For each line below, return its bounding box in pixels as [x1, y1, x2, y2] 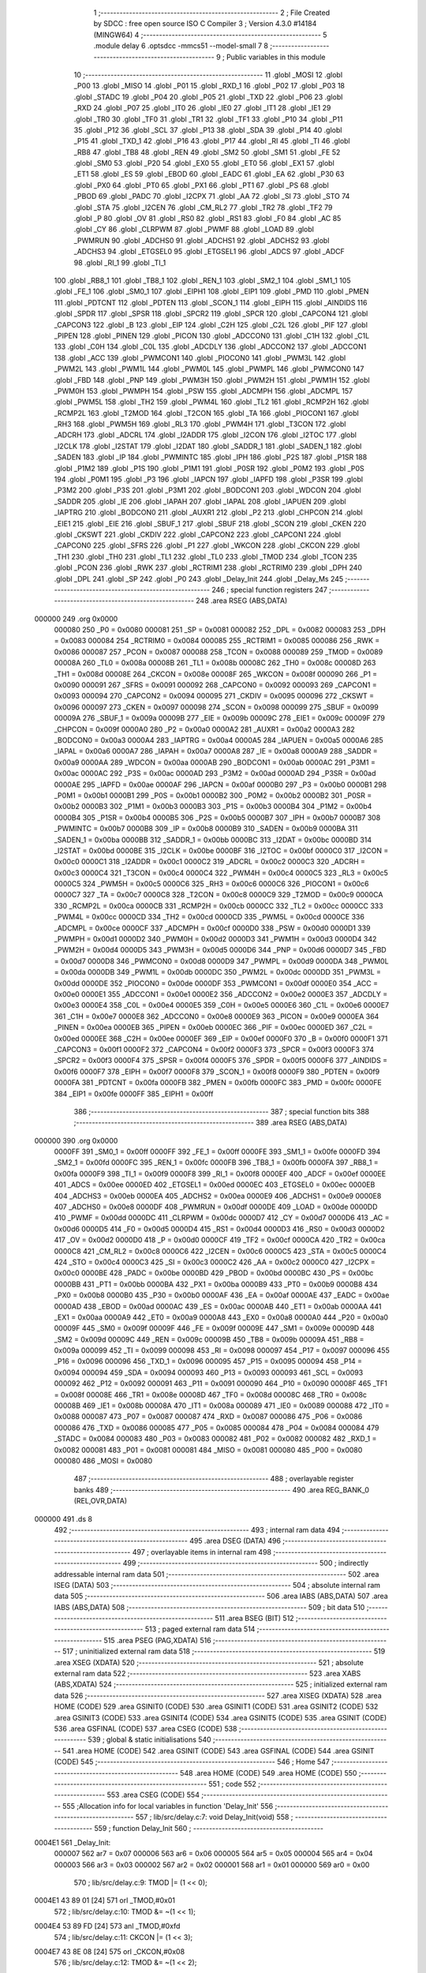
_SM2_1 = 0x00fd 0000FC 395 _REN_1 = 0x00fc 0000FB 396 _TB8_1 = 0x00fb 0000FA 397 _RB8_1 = [54, 1158, 379, 1167]
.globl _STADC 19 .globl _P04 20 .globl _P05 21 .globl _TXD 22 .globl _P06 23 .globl [73, 92, 343, 102]
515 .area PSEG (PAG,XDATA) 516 [103, 1635, 212, 1645]
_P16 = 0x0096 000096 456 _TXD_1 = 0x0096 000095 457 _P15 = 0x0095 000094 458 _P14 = [54, 1357, 363, 1366]
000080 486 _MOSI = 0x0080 [54, 1456, 153, 1466]
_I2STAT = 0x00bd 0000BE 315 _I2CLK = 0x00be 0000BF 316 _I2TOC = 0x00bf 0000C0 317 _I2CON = [54, 845, 389, 855]
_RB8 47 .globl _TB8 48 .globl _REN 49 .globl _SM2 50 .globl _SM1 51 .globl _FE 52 [73, 147, 341, 157]
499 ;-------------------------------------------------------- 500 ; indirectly [122, 1559, 369, 1568]
